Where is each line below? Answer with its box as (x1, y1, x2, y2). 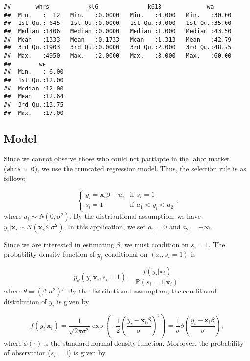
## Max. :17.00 (4, 109, 64, 116)
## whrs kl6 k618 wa (4, 3, 214, 10)
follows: (4, 173, 26, 183)
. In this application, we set (64, 222, 146, 232)
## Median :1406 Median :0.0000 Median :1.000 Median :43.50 (4, 27, 232, 35)
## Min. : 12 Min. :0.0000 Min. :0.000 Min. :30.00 (4, 11, 232, 19)
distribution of (4, 296, 47, 306)
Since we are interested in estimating (4, 239, 114, 249)
